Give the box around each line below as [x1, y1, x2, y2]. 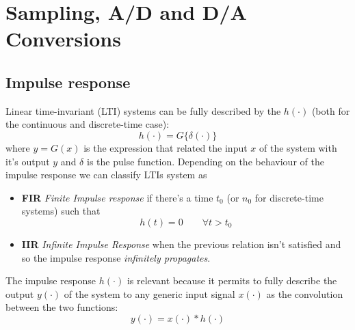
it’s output [5, 154, 50, 168]
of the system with [259, 140, 337, 154]
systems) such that [21, 204, 101, 218]
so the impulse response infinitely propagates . [21, 250, 211, 264]
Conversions [5, 25, 121, 53]
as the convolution [266, 286, 343, 301]
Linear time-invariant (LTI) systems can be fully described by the [5, 103, 281, 118]
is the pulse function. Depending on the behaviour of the [86, 154, 324, 168]
